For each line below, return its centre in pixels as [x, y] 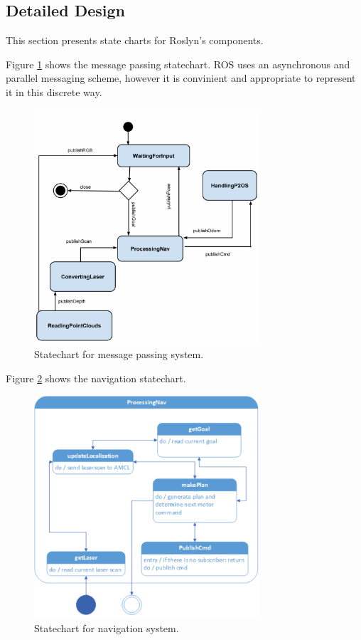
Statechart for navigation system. [107, 628]
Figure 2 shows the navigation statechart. [96, 378]
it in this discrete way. [54, 91]
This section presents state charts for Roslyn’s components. [135, 40]
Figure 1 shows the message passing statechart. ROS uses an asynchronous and [178, 64]
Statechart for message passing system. [119, 354]
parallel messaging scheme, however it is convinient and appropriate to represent [181, 78]
